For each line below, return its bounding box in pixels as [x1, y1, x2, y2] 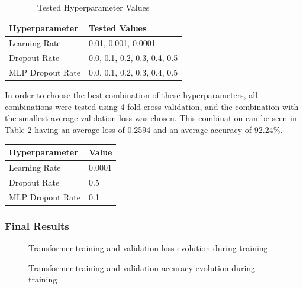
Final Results [5, 218, 69, 233]
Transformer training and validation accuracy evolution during [28, 261, 256, 274]
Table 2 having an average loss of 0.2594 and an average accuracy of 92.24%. [5, 124, 283, 135]
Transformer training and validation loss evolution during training [28, 241, 268, 254]
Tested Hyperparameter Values [37, 1, 150, 13]
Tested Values [89, 21, 147, 34]
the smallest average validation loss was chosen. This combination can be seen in [5, 112, 297, 124]
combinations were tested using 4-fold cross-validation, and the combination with [5, 100, 299, 112]
